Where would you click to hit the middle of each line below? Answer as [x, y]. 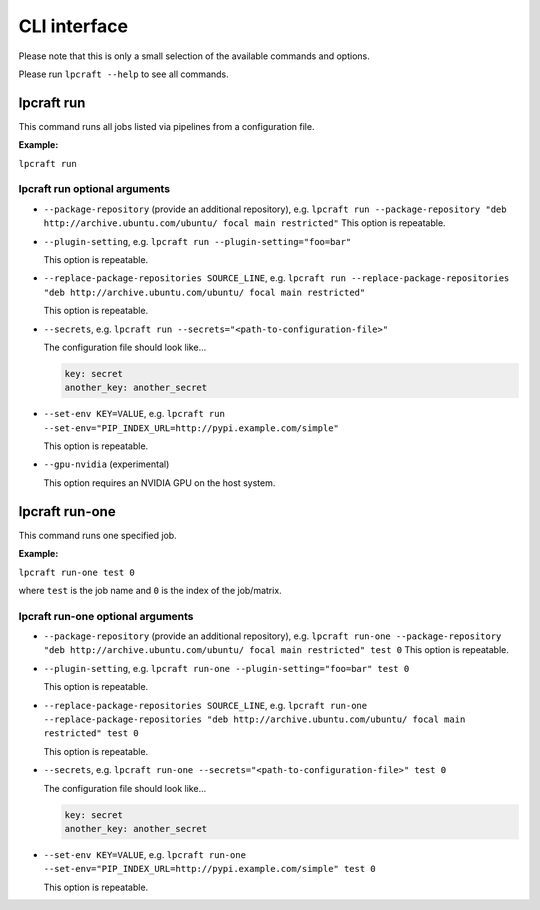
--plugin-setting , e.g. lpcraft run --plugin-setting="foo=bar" [197, 241]
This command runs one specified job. [97, 535]
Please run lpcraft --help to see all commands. [123, 74]
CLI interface [73, 26]
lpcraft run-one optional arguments [106, 616]
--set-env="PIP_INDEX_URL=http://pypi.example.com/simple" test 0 [210, 869]
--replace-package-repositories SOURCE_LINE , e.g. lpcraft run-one [205, 705]
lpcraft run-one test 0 [76, 572]
